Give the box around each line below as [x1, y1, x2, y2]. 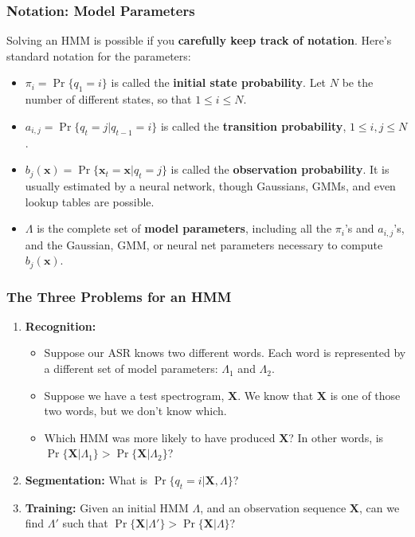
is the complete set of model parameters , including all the [37, 220, 332, 237]
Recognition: [25, 317, 96, 334]
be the [342, 74, 374, 91]
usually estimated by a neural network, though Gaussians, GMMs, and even [25, 177, 396, 194]
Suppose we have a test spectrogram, [44, 386, 225, 403]
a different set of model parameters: [44, 360, 218, 377]
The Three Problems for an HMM [6, 286, 232, 306]
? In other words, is [288, 429, 384, 445]
